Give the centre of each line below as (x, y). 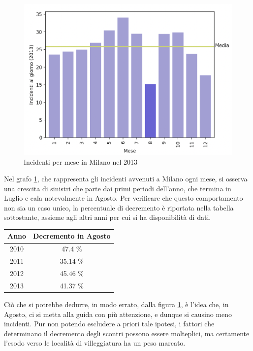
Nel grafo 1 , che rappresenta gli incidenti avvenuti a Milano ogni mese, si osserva (126, 178)
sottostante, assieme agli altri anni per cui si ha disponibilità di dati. (108, 217)
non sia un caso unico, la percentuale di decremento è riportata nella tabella (119, 207)
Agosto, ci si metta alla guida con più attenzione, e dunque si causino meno (118, 314)
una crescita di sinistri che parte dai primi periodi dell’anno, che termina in (118, 188)
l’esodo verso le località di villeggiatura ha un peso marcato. (95, 343)
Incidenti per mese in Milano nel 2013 (81, 162)
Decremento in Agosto (72, 236)
